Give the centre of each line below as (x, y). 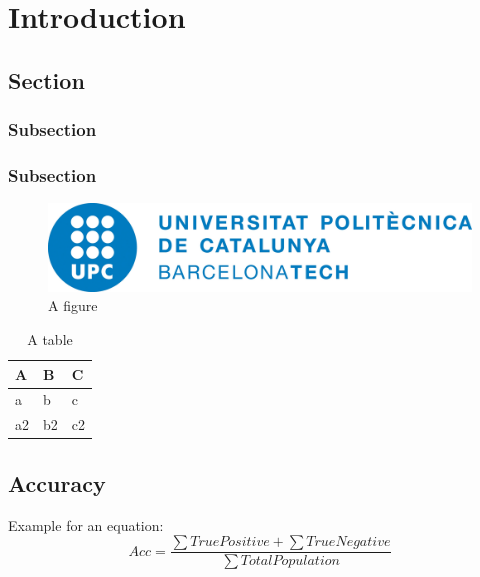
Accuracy (57, 482)
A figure (73, 305)
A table (50, 339)
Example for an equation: (86, 524)
